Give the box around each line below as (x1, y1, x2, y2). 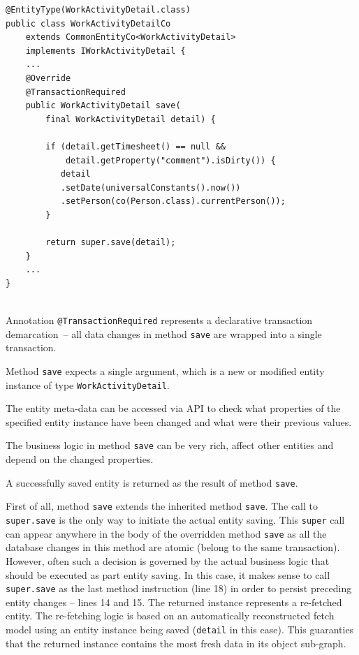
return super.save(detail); (45, 237, 176, 248)
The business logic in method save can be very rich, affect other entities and (6, 438, 334, 452)
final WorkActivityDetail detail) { (45, 114, 216, 124)
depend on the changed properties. (6, 452, 154, 466)
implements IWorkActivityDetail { (25, 45, 186, 56)
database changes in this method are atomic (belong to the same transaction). (6, 540, 340, 554)
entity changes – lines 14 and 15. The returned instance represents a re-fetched (6, 594, 342, 609)
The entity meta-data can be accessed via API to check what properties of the (6, 401, 341, 415)
